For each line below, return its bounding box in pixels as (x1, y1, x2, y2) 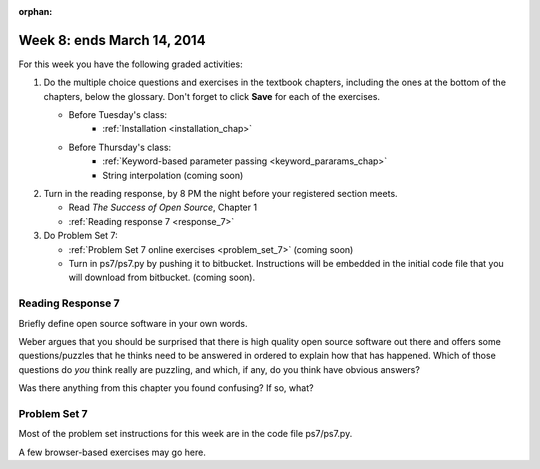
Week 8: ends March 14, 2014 (18, 31, 206, 49)
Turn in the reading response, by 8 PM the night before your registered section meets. (43, 188, 399, 200)
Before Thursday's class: (68, 141, 172, 153)
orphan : (18, 6, 53, 17)
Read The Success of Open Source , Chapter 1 (68, 201, 258, 214)
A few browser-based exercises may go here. (18, 446, 207, 458)
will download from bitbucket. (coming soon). (68, 271, 255, 284)
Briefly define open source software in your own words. (18, 317, 249, 329)
